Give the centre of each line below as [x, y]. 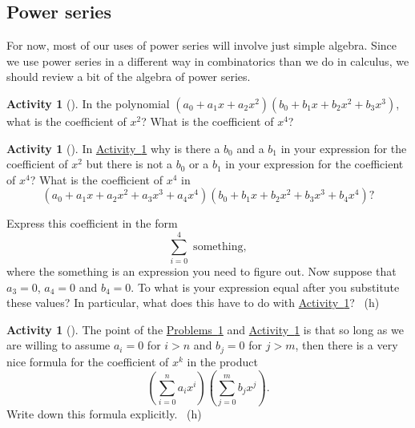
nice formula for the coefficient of [88, 361]
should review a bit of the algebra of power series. [129, 77]
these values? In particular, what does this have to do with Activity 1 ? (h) [193, 303]
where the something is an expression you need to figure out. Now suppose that [201, 271]
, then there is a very [347, 345]
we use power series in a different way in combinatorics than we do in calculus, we [208, 61]
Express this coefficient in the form [92, 223]
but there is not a [129, 164]
